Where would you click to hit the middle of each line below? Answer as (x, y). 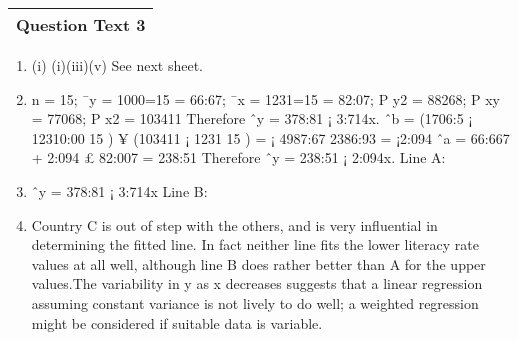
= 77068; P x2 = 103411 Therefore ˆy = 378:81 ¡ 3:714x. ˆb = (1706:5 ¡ (252, 118)
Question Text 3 (81, 24)
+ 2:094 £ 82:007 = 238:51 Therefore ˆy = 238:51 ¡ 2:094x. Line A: (238, 157)
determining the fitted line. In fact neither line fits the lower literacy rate (255, 244)
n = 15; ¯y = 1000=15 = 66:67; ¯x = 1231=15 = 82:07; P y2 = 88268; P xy (266, 98)
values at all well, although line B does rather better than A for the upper (258, 263)
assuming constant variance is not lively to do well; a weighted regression (255, 302)
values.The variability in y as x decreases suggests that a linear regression (257, 283)
